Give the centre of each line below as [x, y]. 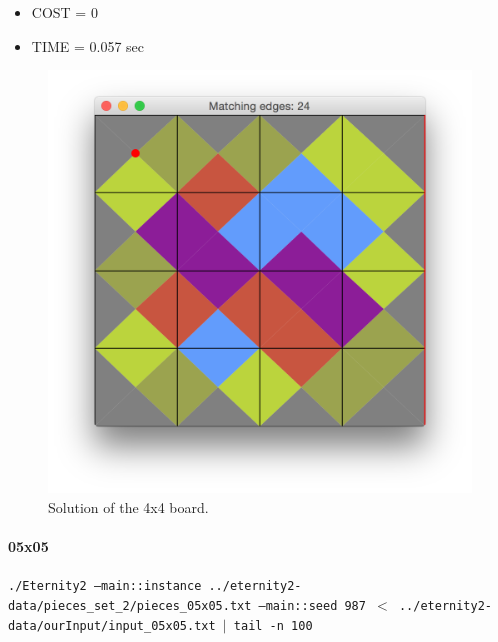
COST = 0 [64, 12]
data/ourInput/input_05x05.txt [112, 625]
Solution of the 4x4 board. [128, 506]
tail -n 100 [273, 625]
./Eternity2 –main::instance [105, 586]
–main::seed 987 [312, 605]
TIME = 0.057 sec [88, 45]
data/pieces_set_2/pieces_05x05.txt [130, 605]
